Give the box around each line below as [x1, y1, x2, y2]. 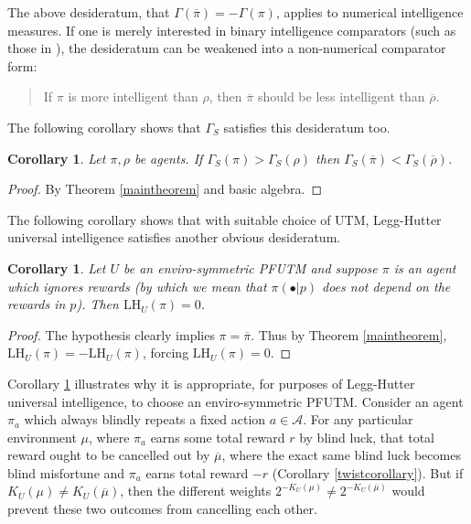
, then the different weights [120, 481, 272, 500]
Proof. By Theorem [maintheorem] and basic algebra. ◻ [7, 179, 323, 198]
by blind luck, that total [299, 427, 434, 446]
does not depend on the [321, 276, 451, 295]
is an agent [393, 258, 456, 277]
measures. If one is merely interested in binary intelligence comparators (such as [7, 20, 456, 39]
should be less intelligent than [257, 87, 425, 106]
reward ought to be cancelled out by [7, 445, 210, 465]
